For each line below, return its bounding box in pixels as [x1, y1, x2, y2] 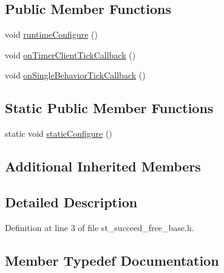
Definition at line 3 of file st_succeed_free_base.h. [5, 221, 194, 233]
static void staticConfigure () [5, 127, 112, 140]
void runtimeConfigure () [5, 28, 98, 41]
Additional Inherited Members [5, 157, 201, 176]
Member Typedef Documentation [5, 251, 219, 269]
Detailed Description [5, 192, 138, 211]
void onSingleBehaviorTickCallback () [5, 69, 146, 81]
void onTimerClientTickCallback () [5, 48, 136, 61]
